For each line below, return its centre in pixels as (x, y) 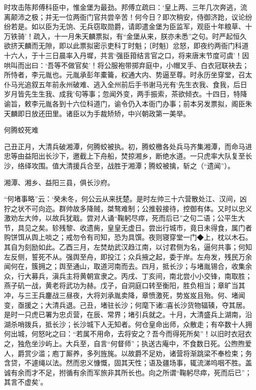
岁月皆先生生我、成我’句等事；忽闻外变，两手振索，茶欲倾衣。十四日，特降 (126, 94)
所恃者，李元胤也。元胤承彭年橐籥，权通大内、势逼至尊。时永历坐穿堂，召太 (128, 75)
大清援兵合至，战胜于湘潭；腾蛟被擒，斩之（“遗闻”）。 (147, 165)
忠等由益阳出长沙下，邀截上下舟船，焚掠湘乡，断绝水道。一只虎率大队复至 (125, 156)
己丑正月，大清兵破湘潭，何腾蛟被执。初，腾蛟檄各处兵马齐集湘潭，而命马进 (128, 146)
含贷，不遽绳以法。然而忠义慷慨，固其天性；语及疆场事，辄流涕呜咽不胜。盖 (128, 363)
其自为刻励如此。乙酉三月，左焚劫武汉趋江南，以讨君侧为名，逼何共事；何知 (128, 247)
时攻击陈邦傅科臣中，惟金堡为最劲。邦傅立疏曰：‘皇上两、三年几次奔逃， (122, 7)
